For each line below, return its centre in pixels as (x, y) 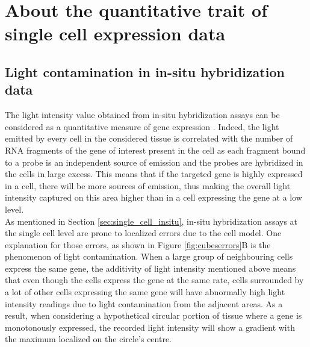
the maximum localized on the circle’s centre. (88, 339)
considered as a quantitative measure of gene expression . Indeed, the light (142, 126)
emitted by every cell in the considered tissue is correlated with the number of (149, 138)
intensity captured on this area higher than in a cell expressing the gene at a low (153, 197)
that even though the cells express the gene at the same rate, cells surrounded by (154, 280)
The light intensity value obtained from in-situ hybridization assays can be (142, 115)
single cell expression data (115, 33)
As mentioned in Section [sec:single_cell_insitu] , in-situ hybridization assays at (151, 221)
